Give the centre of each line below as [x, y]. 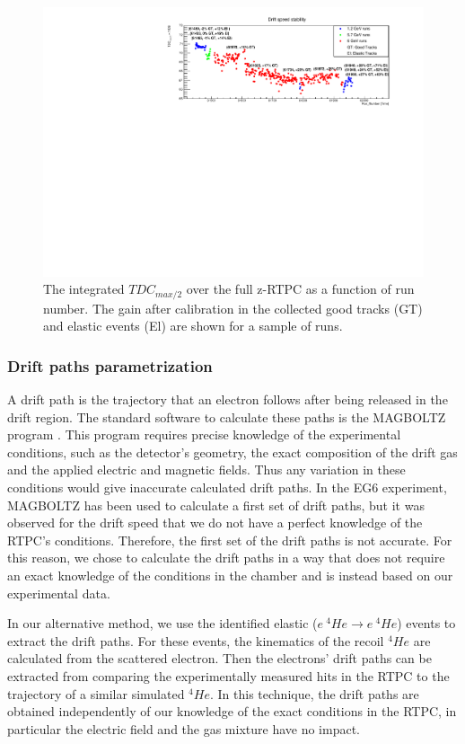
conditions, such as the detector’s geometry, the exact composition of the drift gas [232, 452]
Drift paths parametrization [110, 365]
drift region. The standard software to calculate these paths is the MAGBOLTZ [227, 416]
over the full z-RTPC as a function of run [300, 289]
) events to [426, 623]
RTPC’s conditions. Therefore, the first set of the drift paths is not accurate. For [230, 540]
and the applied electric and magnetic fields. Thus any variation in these [206, 469]
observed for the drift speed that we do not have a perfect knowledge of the [215, 523]
